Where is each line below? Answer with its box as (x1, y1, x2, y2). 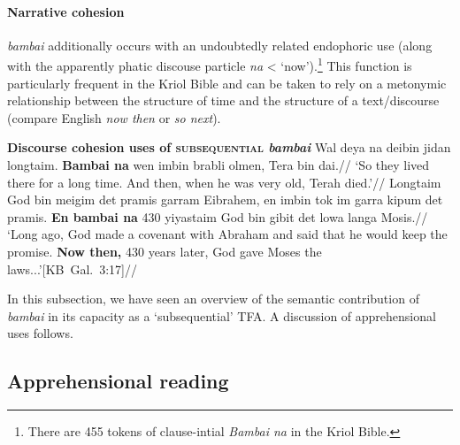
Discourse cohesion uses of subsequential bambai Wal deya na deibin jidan (7, 138, 451, 157)
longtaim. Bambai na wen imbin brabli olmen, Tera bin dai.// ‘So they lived (7, 156, 430, 174)
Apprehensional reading (7, 367, 229, 395)
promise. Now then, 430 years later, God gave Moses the (7, 242, 322, 260)
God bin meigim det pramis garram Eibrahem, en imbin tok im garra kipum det (7, 190, 443, 209)
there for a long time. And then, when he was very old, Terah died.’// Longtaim (7, 173, 441, 191)
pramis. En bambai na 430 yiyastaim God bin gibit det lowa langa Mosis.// (7, 207, 428, 226)
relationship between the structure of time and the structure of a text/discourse (7, 91, 440, 110)
